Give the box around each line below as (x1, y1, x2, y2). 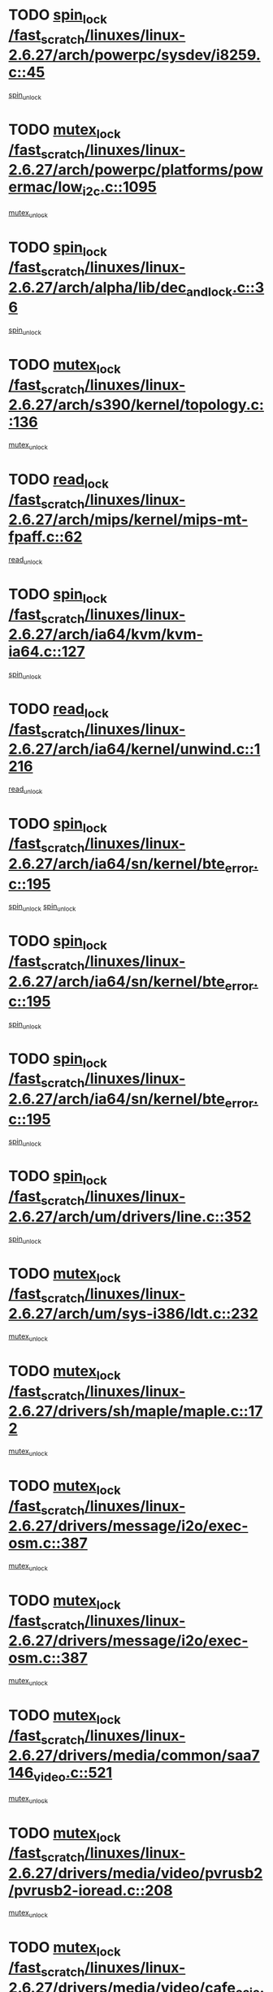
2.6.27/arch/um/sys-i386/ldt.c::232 (8, 1305, 258, 1323)
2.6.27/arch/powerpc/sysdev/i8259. (8, 46, 262, 64)
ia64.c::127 (8, 643, 85, 661)
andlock (185, 284, 233, 300)
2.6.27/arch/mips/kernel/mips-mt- (8, 510, 249, 529)
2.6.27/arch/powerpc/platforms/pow (8, 161, 264, 180)
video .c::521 (33, 1764, 113, 1785)
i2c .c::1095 (82, 178, 157, 199)
